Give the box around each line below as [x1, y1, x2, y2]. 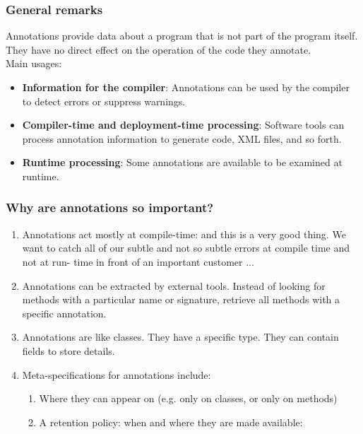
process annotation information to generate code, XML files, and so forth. [22, 131, 342, 146]
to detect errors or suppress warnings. [22, 93, 186, 108]
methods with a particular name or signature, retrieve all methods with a [22, 292, 340, 307]
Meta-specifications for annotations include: [22, 367, 211, 382]
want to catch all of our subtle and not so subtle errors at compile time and [22, 240, 350, 255]
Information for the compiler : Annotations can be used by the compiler [22, 80, 350, 94]
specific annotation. [22, 305, 107, 320]
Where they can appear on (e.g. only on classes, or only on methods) [39, 391, 338, 406]
